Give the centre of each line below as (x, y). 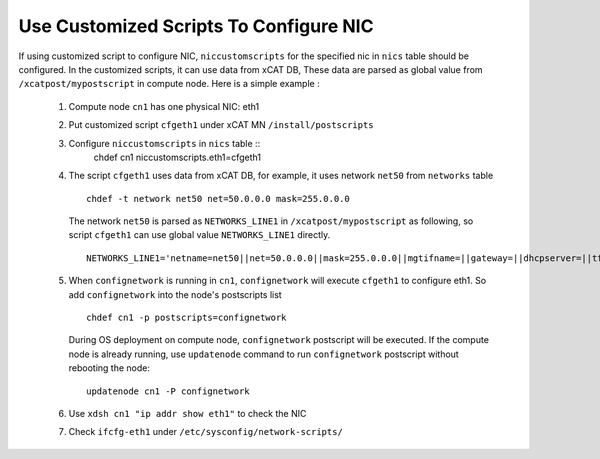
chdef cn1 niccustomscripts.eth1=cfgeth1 (177, 157)
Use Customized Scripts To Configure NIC (196, 26)
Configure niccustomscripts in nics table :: (164, 143)
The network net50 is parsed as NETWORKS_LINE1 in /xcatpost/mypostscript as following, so (271, 221)
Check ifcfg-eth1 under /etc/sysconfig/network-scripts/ (206, 432)
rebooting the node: (109, 368)
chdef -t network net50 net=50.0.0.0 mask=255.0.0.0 (218, 198)
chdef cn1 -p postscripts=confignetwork (186, 318)
